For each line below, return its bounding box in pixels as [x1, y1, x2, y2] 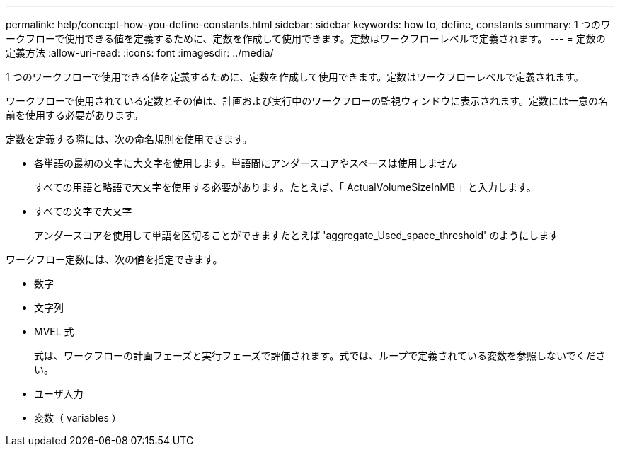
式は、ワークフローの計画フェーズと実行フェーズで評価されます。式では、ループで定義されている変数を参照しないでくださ [34, 349, 606, 361]
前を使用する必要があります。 [6, 109, 144, 121]
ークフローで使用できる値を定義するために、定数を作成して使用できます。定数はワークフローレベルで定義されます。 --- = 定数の [6, 33, 606, 45]
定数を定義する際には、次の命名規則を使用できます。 [6, 133, 253, 145]
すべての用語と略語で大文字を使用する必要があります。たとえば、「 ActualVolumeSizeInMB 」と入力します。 [34, 181, 536, 193]
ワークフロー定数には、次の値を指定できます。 [6, 253, 223, 265]
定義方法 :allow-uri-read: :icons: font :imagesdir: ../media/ [6, 47, 274, 59]
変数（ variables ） [34, 412, 122, 424]
